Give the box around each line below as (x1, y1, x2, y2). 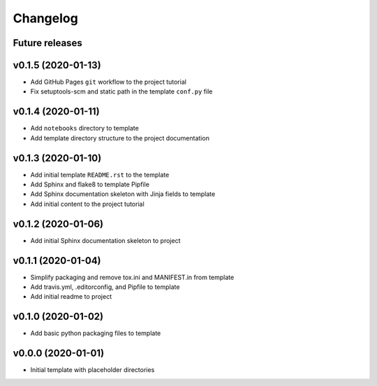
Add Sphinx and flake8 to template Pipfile (30, 180, 150, 188)
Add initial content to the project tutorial (30, 200, 145, 208)
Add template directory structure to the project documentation (30, 133, 209, 142)
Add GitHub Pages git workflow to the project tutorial (30, 77, 186, 87)
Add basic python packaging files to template (30, 329, 161, 338)
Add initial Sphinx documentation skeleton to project (30, 236, 181, 244)
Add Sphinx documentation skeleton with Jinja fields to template (30, 190, 216, 198)
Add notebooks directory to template (30, 124, 139, 133)
